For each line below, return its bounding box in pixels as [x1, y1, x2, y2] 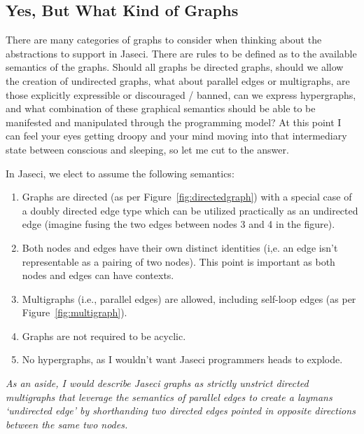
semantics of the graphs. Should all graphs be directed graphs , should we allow [6, 60, 344, 74]
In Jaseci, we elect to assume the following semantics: [6, 165, 234, 180]
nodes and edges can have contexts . [22, 268, 174, 283]
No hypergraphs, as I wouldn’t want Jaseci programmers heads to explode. [22, 352, 343, 367]
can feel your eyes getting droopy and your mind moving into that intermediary [6, 128, 347, 143]
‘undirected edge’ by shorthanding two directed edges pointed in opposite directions [6, 403, 356, 418]
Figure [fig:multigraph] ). [22, 305, 127, 320]
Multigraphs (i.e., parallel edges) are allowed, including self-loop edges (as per [22, 291, 356, 306]
